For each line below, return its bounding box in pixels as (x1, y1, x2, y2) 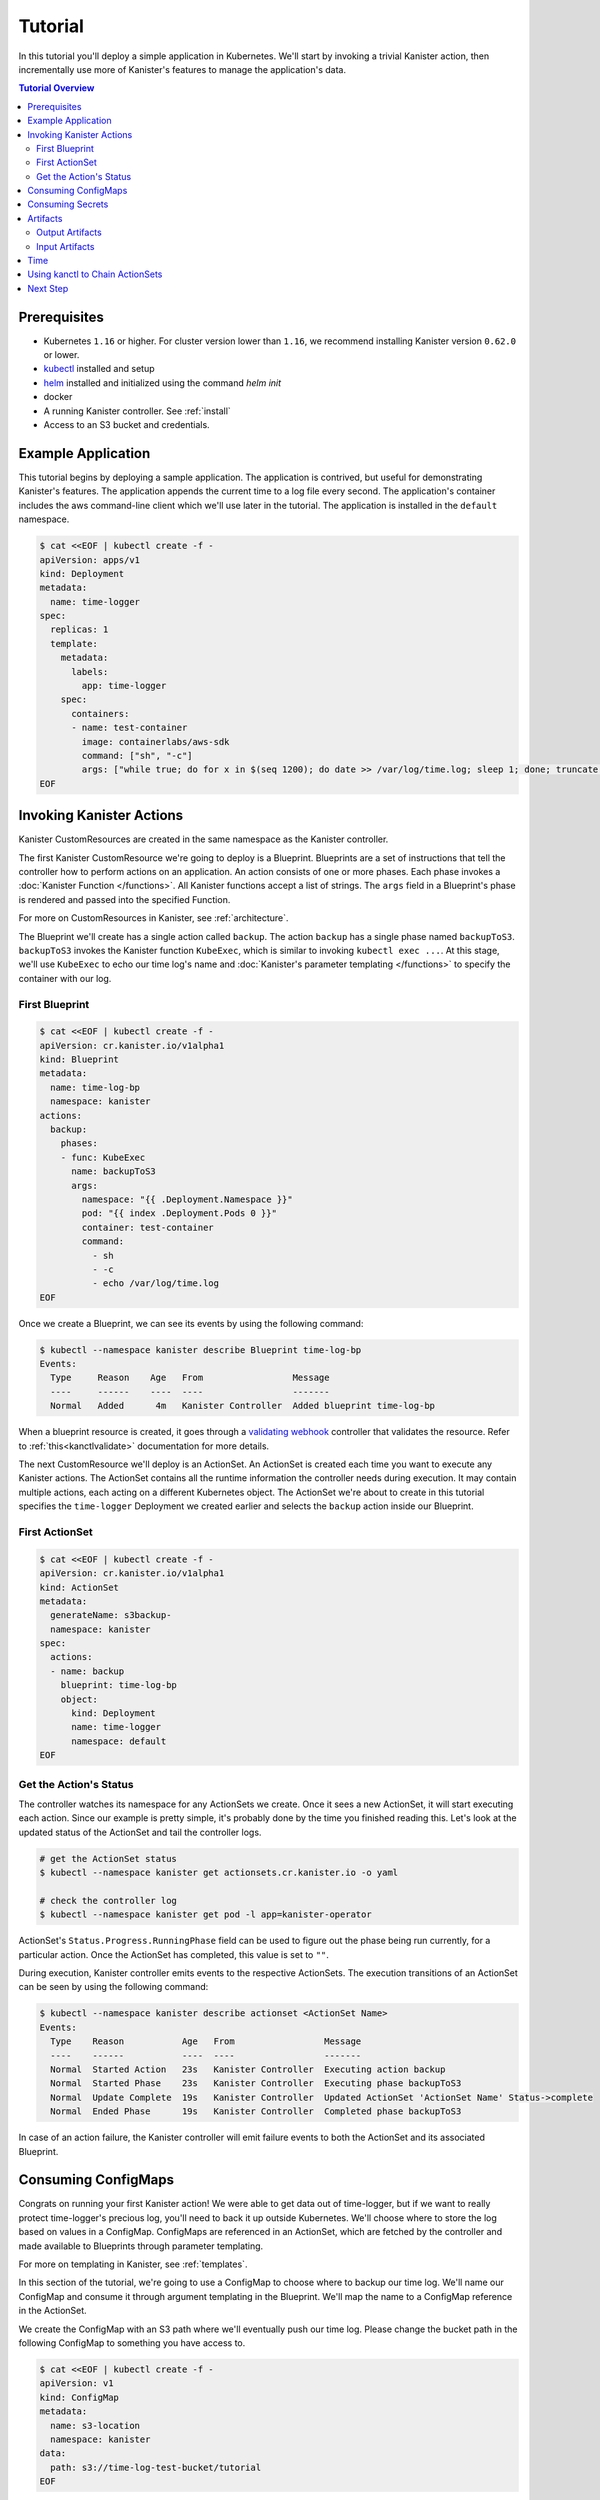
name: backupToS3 (71, 1166, 157, 1177)
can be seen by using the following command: (18, 1981, 209, 1993)
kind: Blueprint (39, 1054, 120, 1065)
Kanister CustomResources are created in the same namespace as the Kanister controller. (18, 833, 389, 845)
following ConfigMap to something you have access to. (18, 2336, 246, 2349)
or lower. (43, 349, 80, 361)
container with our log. (18, 972, 112, 984)
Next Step (27, 282, 69, 294)
